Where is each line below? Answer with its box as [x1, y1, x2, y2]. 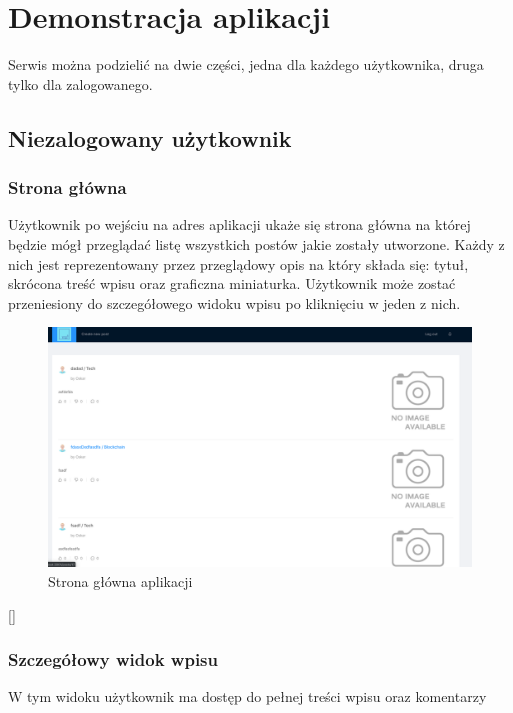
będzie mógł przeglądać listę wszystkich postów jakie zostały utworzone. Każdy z [8, 233, 505, 254]
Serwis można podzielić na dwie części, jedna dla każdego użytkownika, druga [8, 54, 484, 75]
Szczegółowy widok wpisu [8, 647, 218, 672]
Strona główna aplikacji [48, 571, 193, 592]
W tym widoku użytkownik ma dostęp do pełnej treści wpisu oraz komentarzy [8, 686, 487, 707]
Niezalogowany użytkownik [8, 122, 292, 153]
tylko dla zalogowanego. [8, 73, 153, 94]
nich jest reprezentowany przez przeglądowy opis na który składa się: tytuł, [8, 253, 469, 274]
